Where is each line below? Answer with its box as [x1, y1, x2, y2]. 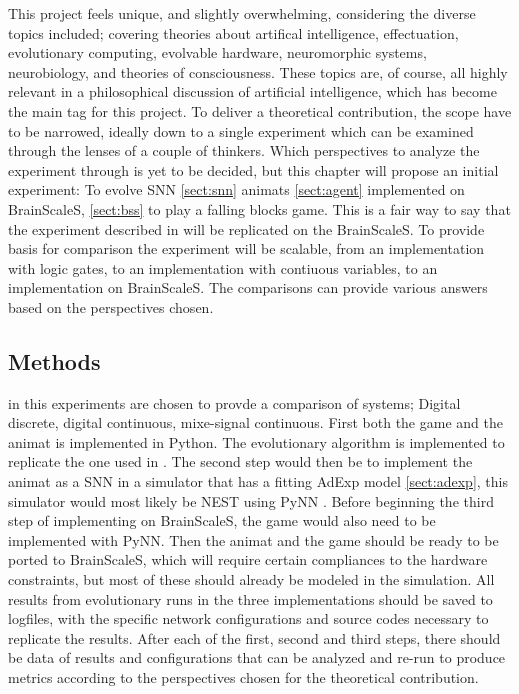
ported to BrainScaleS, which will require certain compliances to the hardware [8, 549, 488, 570]
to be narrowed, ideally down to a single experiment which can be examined [8, 120, 474, 141]
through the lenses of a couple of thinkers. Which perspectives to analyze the [8, 140, 480, 161]
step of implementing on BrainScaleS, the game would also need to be [8, 510, 436, 531]
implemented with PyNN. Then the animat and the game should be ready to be [8, 529, 499, 550]
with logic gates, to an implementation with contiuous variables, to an [8, 257, 438, 278]
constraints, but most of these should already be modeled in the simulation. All [8, 569, 495, 590]
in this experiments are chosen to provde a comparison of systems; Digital [8, 392, 461, 413]
